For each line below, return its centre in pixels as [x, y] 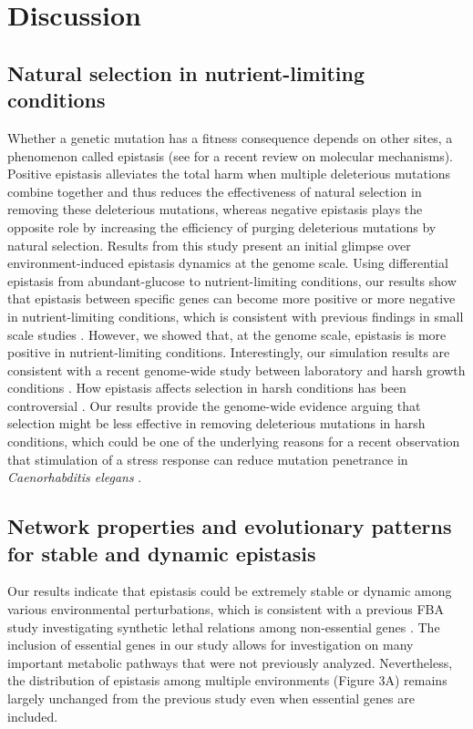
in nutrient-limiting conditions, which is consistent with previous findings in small [236, 316]
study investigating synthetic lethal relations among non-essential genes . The [224, 626]
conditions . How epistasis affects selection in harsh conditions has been [207, 388]
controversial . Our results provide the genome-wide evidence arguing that [214, 405]
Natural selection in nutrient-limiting [186, 72]
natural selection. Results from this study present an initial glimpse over [209, 245]
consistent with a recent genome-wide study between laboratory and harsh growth [236, 370]
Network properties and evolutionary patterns [230, 526]
